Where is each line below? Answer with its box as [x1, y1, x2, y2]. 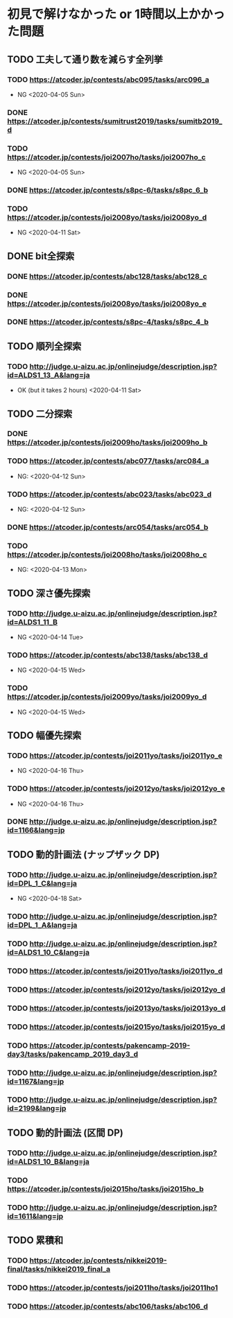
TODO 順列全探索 [7, 340, 82, 352]
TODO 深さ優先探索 [7, 587, 91, 599]
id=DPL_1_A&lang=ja [7, 920, 78, 930]
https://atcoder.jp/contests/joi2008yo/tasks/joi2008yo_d [7, 212, 207, 222]
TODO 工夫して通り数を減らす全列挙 [7, 53, 163, 65]
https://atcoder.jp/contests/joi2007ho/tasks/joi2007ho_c [7, 152, 206, 162]
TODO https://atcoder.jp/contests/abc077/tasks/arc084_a [7, 456, 209, 466]
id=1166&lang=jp [7, 826, 65, 835]
